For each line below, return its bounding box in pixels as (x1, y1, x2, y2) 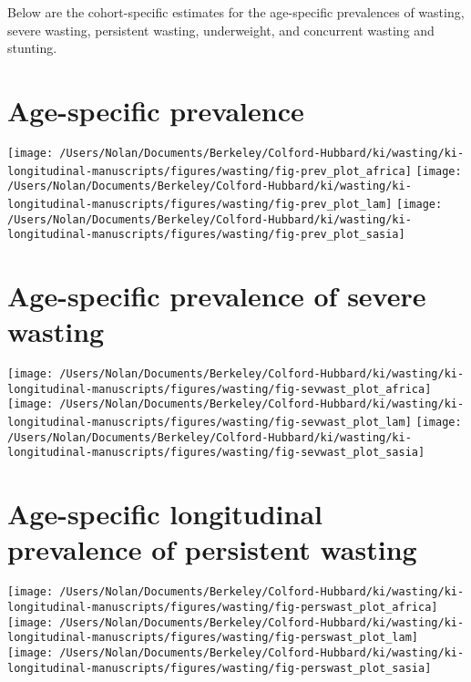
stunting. (7, 38, 57, 57)
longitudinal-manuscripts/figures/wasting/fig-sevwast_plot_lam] (7, 416, 412, 429)
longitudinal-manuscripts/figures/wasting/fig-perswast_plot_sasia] (7, 661, 432, 675)
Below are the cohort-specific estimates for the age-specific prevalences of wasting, (7, 3, 465, 21)
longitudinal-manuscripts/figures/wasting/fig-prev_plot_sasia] (7, 228, 405, 242)
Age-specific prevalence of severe (7, 277, 426, 315)
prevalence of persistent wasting (7, 531, 417, 568)
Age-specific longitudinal (7, 495, 323, 532)
